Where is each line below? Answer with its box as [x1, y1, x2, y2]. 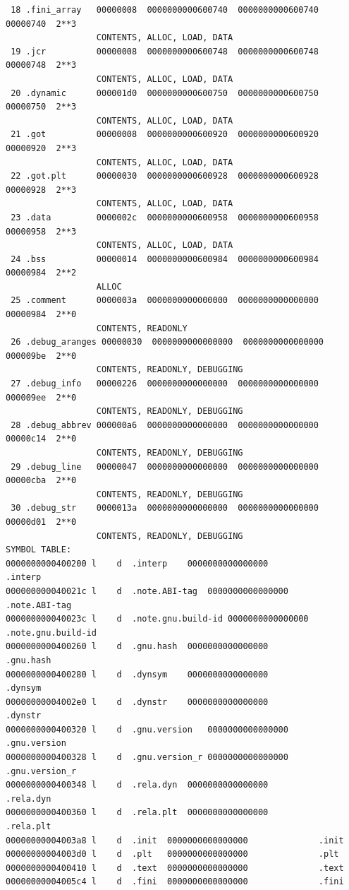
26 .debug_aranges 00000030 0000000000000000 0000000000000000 [11, 337, 324, 348]
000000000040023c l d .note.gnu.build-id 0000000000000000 [6, 614, 309, 624]
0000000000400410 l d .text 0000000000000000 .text [6, 862, 344, 873]
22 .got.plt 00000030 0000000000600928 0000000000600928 [11, 171, 319, 182]
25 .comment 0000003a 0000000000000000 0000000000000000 [11, 295, 319, 306]
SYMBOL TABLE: [6, 545, 72, 555]
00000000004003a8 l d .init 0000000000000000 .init [6, 835, 344, 845]
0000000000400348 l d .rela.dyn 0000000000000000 [6, 780, 269, 790]
